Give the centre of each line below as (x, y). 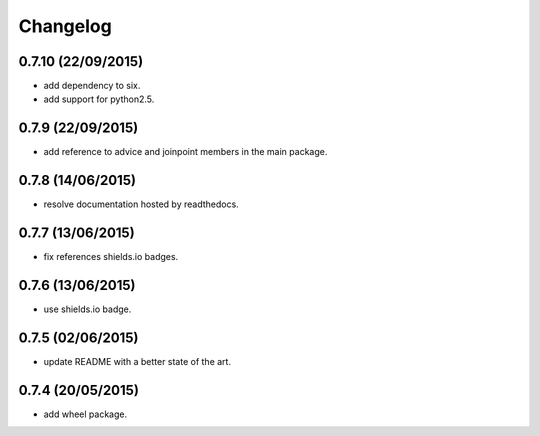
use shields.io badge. (87, 309)
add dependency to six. (92, 86)
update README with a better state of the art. (137, 361)
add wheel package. (85, 414)
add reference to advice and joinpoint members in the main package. (185, 152)
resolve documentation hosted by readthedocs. (141, 204)
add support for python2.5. (99, 99)
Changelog (65, 26)
